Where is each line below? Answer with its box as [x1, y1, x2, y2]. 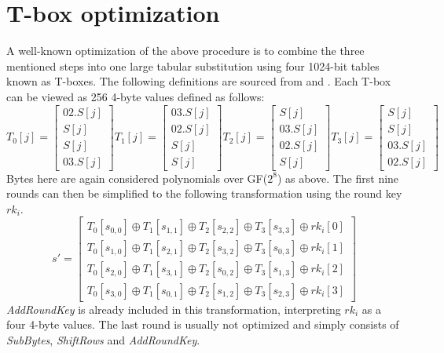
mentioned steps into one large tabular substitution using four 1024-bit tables [6, 57, 380, 74]
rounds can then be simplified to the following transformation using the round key [6, 185, 402, 202]
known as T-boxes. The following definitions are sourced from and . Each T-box [6, 73, 391, 89]
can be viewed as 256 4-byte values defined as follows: [6, 88, 265, 104]
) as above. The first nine [277, 169, 399, 186]
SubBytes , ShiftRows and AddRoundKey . [6, 331, 200, 348]
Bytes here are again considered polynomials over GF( [6, 169, 268, 186]
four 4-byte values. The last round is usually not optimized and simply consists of [6, 316, 399, 333]
